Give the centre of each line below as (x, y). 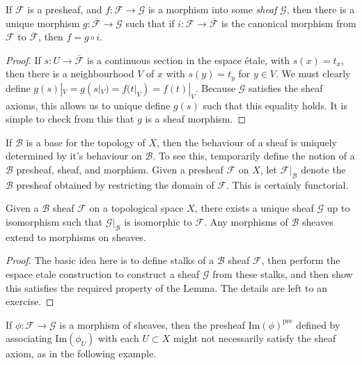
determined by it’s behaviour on (74, 156)
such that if (150, 23)
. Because (215, 87)
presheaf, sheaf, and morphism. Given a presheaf (120, 169)
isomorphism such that (54, 221)
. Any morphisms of (246, 221)
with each (119, 338)
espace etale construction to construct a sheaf (103, 273)
